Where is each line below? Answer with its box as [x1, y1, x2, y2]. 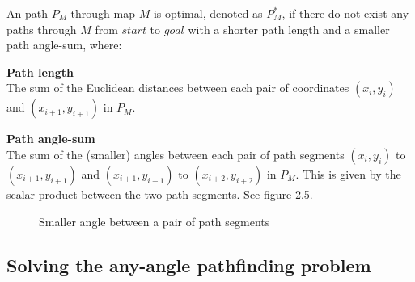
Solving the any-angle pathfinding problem [6, 252, 371, 277]
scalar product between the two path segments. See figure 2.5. [6, 185, 313, 202]
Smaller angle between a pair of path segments [39, 213, 270, 229]
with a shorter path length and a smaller [188, 20, 390, 37]
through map [70, 5, 135, 21]
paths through [6, 20, 77, 37]
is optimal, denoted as [153, 5, 263, 21]
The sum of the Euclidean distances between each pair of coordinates [6, 79, 349, 96]
